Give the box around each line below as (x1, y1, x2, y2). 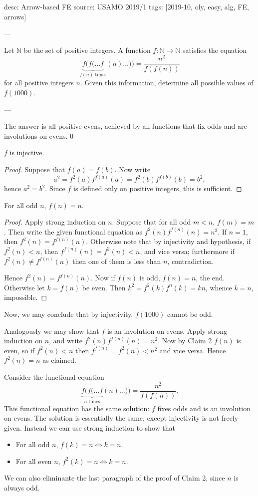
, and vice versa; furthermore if (140, 246, 235, 256)
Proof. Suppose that (4, 164, 65, 174)
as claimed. (42, 355, 76, 365)
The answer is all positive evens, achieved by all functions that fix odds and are (4, 121, 247, 131)
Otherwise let (4, 282, 45, 292)
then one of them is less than (72, 255, 161, 266)
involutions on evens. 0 (4, 130, 73, 141)
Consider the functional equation (4, 371, 104, 382)
